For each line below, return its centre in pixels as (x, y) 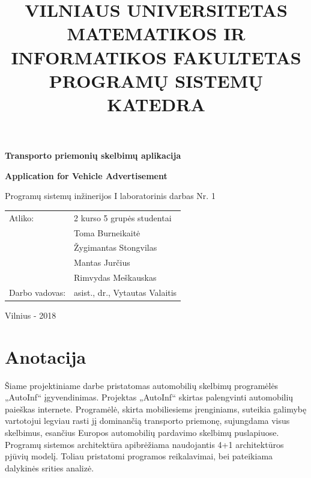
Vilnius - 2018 (31, 315)
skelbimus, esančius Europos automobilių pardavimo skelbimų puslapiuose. (142, 433)
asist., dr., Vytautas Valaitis (125, 292)
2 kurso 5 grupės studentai (123, 217)
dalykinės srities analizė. (50, 467)
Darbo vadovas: (38, 292)
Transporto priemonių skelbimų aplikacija (93, 155)
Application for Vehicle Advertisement (86, 175)
